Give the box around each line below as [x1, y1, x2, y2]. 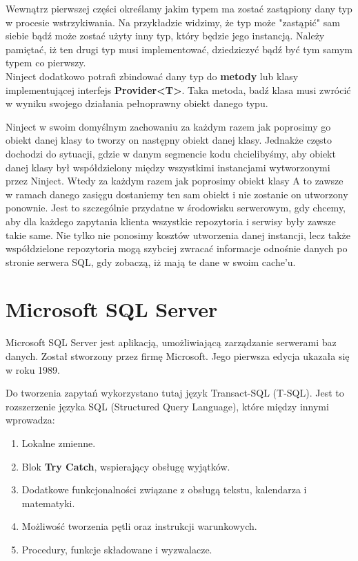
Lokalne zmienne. [21, 435, 96, 450]
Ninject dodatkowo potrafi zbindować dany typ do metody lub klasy [6, 68, 299, 83]
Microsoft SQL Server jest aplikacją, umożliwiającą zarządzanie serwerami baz [6, 335, 337, 350]
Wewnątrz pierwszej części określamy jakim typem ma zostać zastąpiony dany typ [6, 1, 352, 15]
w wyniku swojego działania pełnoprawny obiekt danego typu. [6, 96, 268, 111]
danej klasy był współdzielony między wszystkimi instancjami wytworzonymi [6, 160, 330, 174]
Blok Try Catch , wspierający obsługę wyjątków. [21, 459, 230, 473]
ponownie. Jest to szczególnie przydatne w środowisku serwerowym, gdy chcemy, [6, 200, 346, 215]
